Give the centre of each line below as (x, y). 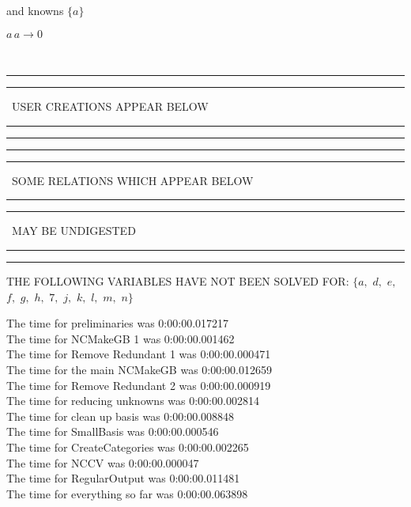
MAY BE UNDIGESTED (74, 231)
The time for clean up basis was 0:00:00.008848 (121, 416)
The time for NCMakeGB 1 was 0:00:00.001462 (121, 338)
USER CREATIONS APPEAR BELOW (110, 106)
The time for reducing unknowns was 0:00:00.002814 (133, 401)
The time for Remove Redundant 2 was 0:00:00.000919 (139, 385)
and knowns (35, 10)
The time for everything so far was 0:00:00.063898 (127, 493)
